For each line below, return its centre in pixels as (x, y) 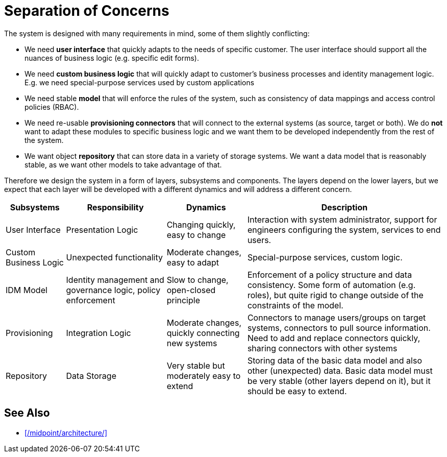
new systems (192, 343)
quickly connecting (203, 333)
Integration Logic (98, 333)
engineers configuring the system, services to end (344, 230)
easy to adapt (193, 262)
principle (183, 300)
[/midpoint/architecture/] (66, 432)
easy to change (196, 235)
